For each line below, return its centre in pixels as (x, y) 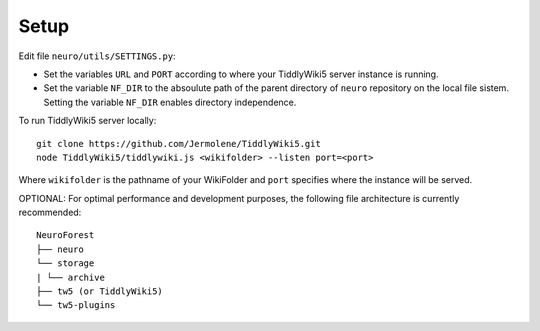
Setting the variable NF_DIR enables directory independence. (170, 102)
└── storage (65, 263)
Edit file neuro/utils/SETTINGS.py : (97, 56)
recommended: (50, 212)
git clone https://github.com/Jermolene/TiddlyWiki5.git (179, 143)
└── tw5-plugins (76, 305)
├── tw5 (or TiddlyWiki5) (100, 291)
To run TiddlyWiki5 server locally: (87, 121)
